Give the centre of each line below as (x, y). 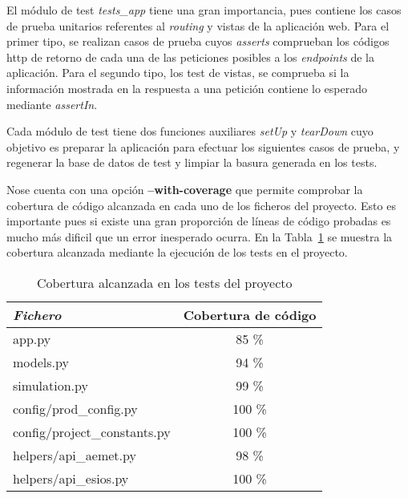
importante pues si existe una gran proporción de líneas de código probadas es (199, 221)
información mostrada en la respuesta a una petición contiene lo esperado (187, 88)
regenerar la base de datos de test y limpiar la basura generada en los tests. (192, 162)
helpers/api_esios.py (71, 478)
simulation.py (50, 385)
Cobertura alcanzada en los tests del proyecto (164, 282)
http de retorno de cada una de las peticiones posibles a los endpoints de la (190, 57)
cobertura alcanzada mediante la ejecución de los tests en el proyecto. (177, 252)
